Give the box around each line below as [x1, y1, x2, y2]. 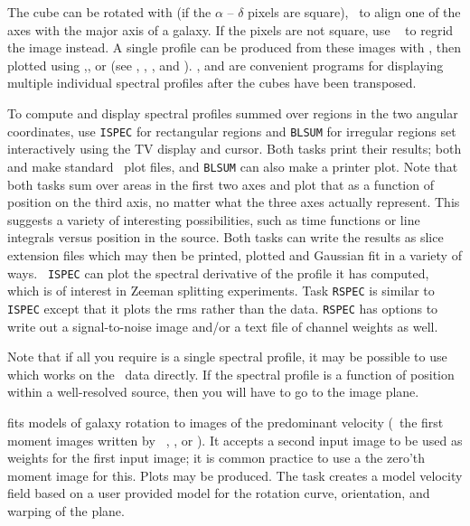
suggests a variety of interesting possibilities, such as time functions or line [7, 210, 420, 229]
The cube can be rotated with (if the [7, 3, 211, 21]
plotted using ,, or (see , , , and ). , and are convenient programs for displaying [7, 55, 444, 74]
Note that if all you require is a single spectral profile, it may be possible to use [7, 347, 447, 366]
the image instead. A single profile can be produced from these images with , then [7, 38, 462, 57]
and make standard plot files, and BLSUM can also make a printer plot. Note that [7, 156, 458, 175]
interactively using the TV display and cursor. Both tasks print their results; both [7, 139, 462, 158]
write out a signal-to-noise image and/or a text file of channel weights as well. [7, 316, 438, 335]
